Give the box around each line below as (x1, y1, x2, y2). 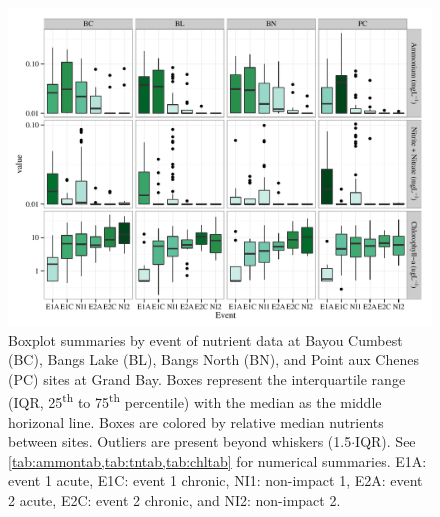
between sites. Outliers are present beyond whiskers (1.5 (8, 431, 352, 452)
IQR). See (355, 431, 416, 452)
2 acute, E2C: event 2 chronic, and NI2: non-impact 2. (8, 490, 341, 510)
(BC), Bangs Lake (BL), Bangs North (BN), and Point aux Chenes (8, 349, 419, 370)
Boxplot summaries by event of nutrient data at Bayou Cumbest (8, 329, 403, 350)
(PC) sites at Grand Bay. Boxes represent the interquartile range (8, 368, 406, 389)
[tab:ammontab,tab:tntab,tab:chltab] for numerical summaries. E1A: (8, 450, 427, 471)
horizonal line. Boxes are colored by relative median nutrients (8, 411, 384, 432)
